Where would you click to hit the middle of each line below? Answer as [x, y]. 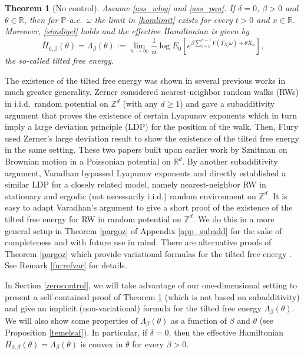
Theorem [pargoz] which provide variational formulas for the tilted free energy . [148, 253]
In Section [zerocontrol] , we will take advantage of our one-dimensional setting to [151, 285]
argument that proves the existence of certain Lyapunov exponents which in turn [151, 115]
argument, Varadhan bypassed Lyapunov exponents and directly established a [146, 172]
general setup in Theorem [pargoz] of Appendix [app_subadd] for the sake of [143, 230]
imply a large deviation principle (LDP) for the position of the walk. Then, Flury [152, 126]
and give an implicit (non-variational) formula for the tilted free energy [133, 308]
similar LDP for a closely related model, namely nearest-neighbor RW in [136, 184]
